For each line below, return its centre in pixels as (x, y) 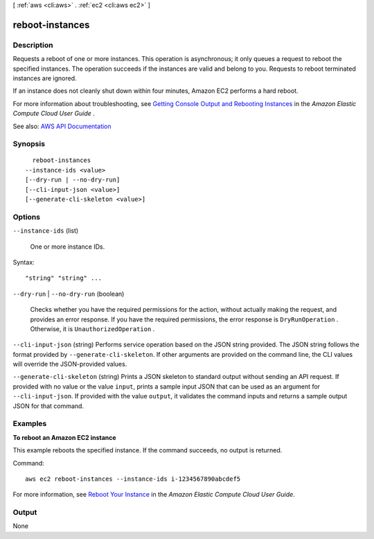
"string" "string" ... (64, 278)
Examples (30, 424)
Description (33, 45)
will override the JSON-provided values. (70, 364)
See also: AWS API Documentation (62, 126)
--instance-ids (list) (46, 231)
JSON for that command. (48, 406)
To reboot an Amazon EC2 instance (65, 437)
